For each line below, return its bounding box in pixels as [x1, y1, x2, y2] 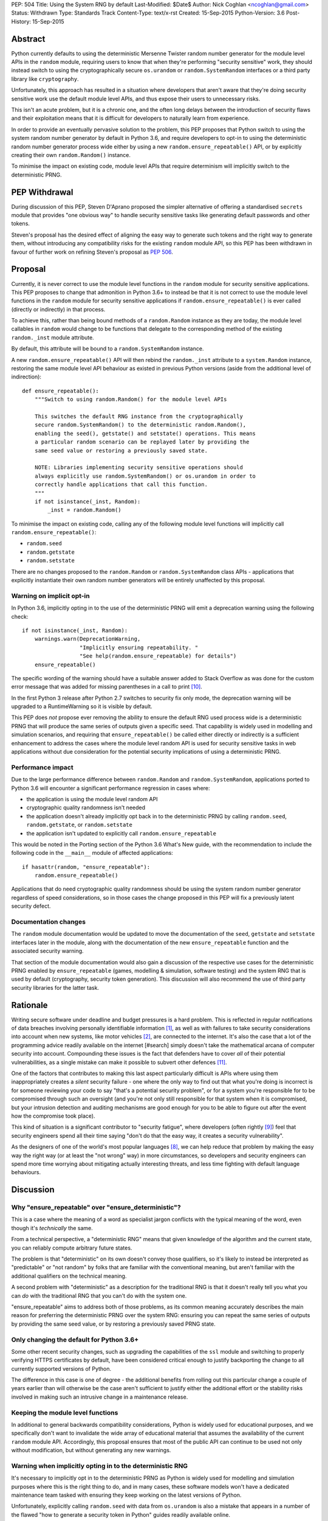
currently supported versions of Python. [11, 1365, 112, 1372]
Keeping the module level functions [11, 1408, 118, 1417]
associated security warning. [11, 947, 84, 955]
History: [11, 18, 32, 25]
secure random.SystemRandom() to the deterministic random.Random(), [34, 422, 247, 428]
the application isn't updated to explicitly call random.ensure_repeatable [26, 829, 217, 837]
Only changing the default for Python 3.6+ [11, 1335, 139, 1344]
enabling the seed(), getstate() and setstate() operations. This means [34, 430, 256, 437]
